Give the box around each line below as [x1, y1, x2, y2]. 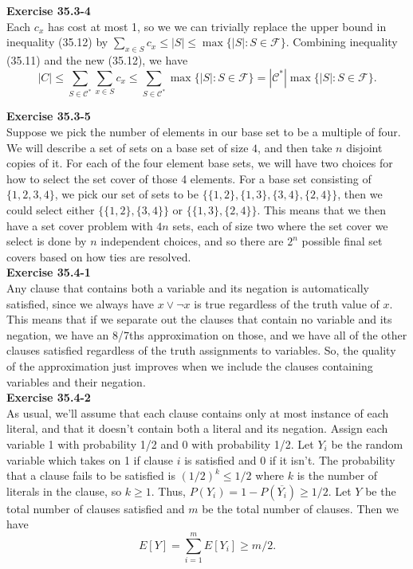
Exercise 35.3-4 [6, 2, 91, 18]
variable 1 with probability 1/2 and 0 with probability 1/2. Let [6, 435, 314, 452]
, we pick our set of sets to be [54, 186, 199, 202]
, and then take [258, 139, 332, 155]
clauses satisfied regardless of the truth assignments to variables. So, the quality [6, 342, 396, 359]
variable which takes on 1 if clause [6, 451, 174, 468]
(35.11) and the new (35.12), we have [6, 51, 188, 68]
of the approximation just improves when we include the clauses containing [6, 357, 373, 374]
